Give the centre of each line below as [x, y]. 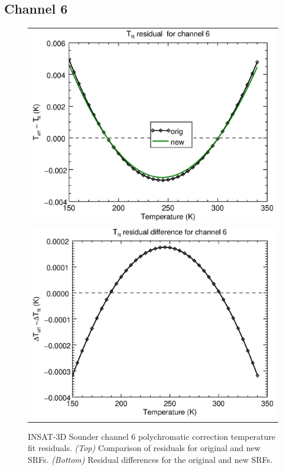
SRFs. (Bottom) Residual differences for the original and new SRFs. [150, 459]
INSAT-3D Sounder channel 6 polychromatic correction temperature [152, 436]
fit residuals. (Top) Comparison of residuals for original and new [144, 448]
